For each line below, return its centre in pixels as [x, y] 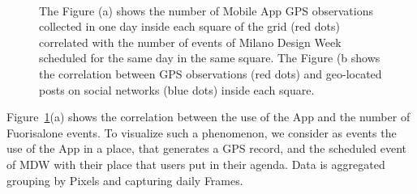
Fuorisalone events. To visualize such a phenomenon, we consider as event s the [202, 132]
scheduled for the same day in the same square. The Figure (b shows [210, 58]
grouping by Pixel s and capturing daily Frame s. [125, 180]
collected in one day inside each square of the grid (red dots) [189, 26]
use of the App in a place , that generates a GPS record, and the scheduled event [206, 148]
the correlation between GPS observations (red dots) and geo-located [211, 73]
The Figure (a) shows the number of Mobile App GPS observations [206, 10]
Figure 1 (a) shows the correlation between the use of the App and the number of [208, 117]
